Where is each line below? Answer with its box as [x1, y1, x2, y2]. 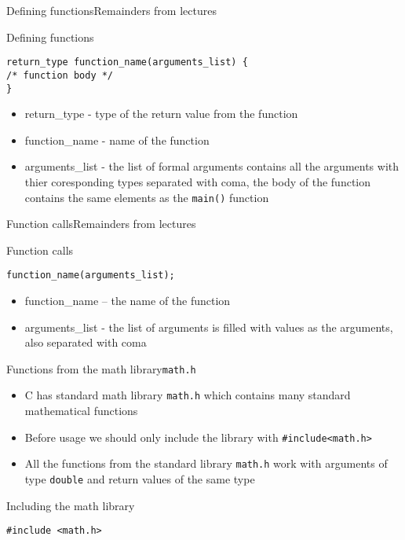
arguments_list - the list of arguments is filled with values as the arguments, [24, 318, 393, 335]
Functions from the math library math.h [6, 360, 196, 377]
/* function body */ [6, 69, 114, 81]
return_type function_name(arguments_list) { [6, 57, 248, 68]
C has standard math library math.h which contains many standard [24, 387, 351, 403]
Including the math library [6, 497, 135, 513]
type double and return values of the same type [24, 471, 255, 487]
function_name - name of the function [24, 131, 210, 148]
